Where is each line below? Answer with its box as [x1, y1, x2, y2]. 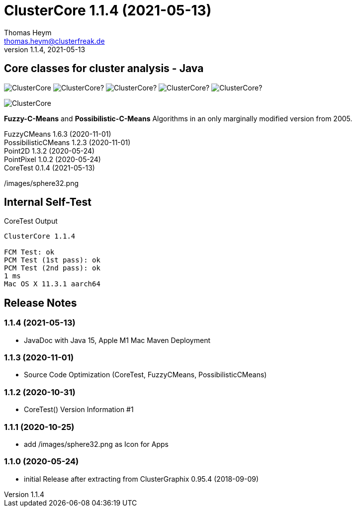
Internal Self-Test [4, 196, 92, 209]
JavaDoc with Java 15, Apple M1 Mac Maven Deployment [24, 336, 211, 344]
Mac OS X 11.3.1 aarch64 [4, 280, 100, 288]
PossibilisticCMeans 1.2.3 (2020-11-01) [4, 138, 131, 147]
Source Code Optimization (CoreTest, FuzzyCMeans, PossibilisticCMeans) [24, 370, 267, 379]
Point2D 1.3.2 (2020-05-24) [4, 146, 95, 155]
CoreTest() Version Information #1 [24, 405, 134, 414]
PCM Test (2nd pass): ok [4, 264, 100, 272]
